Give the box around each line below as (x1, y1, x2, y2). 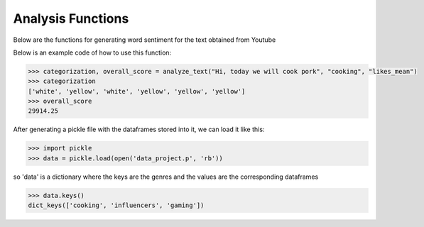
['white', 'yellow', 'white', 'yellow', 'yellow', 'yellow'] (28, 87, 246, 95)
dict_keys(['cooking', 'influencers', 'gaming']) (28, 201, 205, 209)
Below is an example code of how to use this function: (13, 48, 172, 57)
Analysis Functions (13, 11, 129, 26)
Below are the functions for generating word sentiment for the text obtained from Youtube (13, 35, 276, 44)
